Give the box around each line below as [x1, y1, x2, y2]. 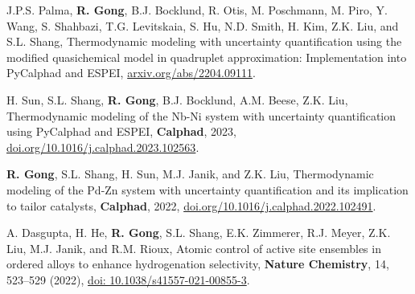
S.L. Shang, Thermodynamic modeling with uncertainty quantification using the [6, 33, 402, 50]
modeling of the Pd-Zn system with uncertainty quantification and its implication [6, 181, 409, 198]
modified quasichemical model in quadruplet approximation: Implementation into [6, 48, 407, 65]
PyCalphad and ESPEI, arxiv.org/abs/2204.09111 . [6, 64, 256, 81]
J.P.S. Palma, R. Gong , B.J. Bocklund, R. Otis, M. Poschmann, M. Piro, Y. [6, 2, 388, 18]
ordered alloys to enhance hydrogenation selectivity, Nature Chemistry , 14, [6, 255, 389, 272]
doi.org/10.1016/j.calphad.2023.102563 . [6, 138, 199, 155]
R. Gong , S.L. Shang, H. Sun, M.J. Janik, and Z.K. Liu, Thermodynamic [6, 165, 374, 182]
